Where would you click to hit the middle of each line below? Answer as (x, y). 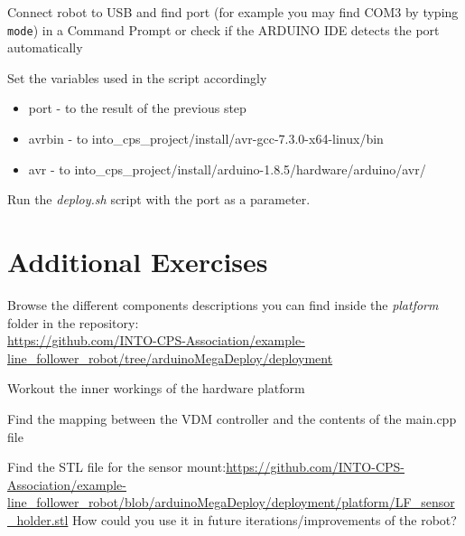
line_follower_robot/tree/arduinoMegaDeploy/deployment (170, 357)
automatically (45, 47)
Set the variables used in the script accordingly (137, 77)
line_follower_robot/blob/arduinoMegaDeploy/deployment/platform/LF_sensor (231, 502)
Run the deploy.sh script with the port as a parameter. (159, 199)
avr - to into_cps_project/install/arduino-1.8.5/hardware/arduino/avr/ (227, 169)
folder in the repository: (73, 322)
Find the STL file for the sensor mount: (117, 467)
